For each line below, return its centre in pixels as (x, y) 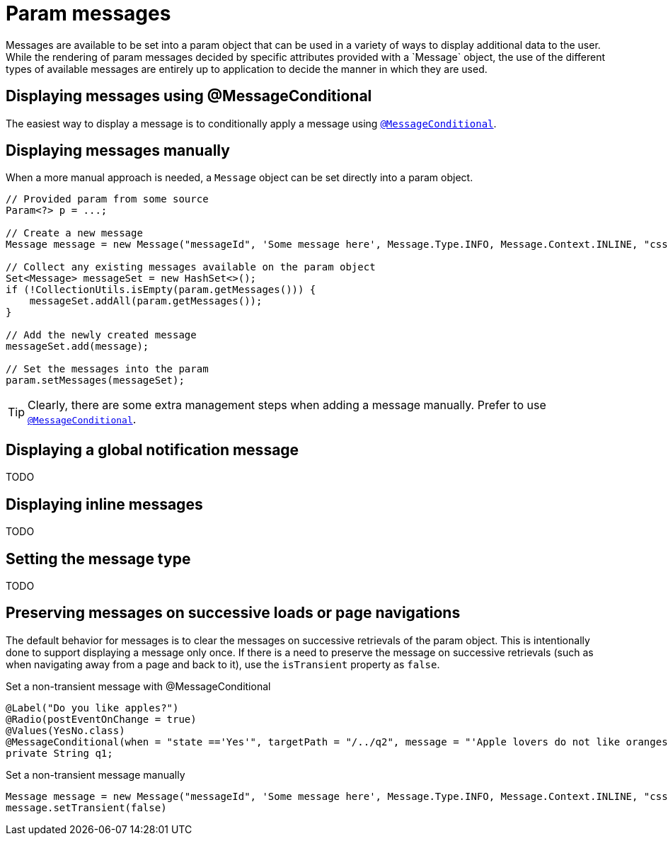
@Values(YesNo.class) (65, 730)
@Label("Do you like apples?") (92, 708)
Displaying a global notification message (152, 450)
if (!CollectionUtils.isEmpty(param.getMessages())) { (161, 290)
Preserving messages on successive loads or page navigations (233, 613)
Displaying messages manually (118, 151)
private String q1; (59, 753)
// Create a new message (74, 233)
